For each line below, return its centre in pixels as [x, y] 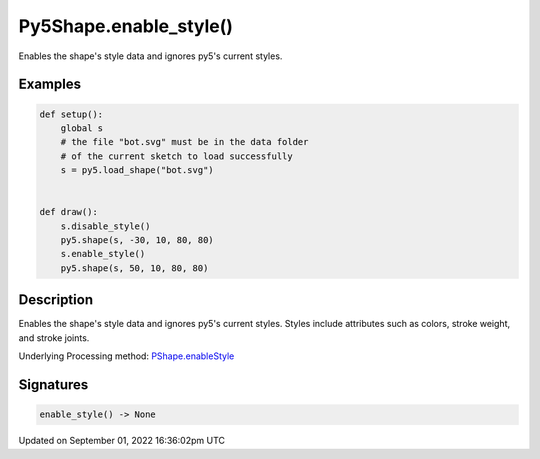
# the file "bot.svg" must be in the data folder [184, 142]
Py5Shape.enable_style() [126, 26]
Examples [50, 84]
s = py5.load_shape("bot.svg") [137, 170]
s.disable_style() [105, 226]
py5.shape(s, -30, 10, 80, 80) [137, 240]
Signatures [53, 384]
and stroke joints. [54, 337]
